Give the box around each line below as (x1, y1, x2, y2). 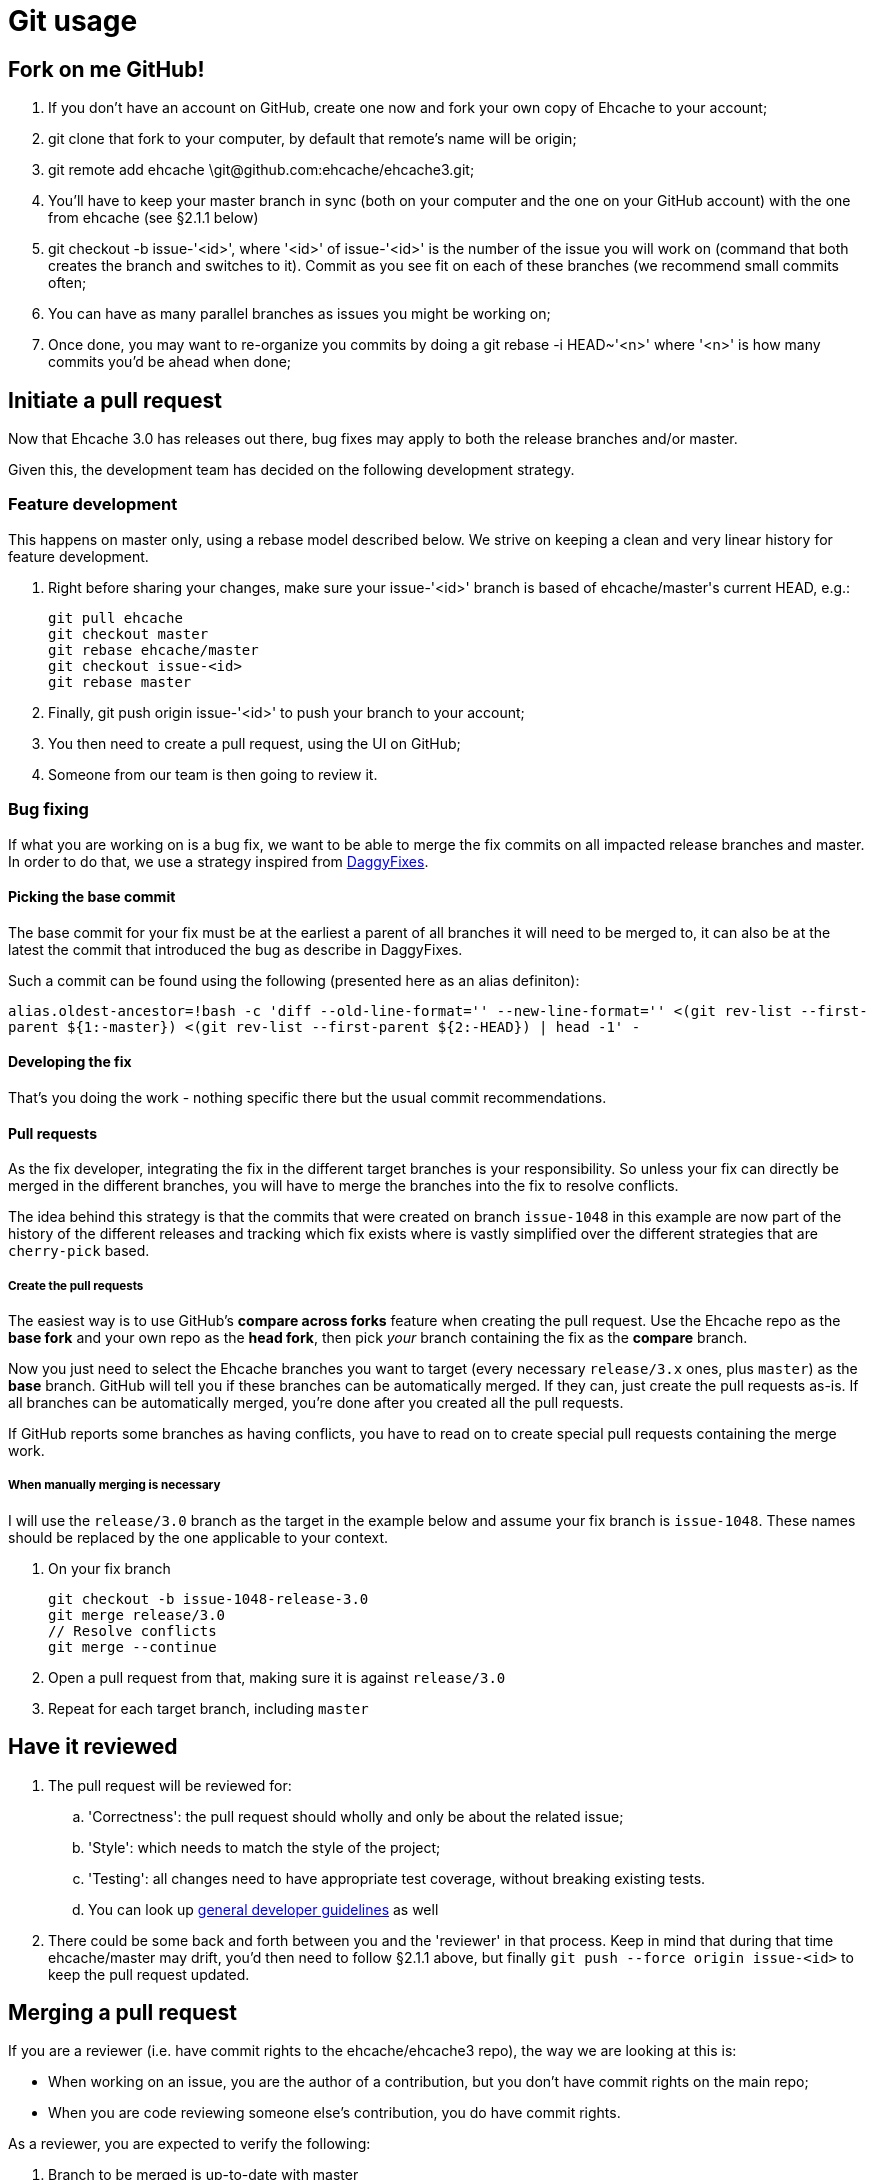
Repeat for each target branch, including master (48, 1699, 369, 1717)
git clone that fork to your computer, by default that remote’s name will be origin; (48, 130, 577, 148)
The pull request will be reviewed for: (48, 1776, 292, 1794)
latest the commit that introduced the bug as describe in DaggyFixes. (8, 940, 463, 958)
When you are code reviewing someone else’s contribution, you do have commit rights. (48, 2104, 621, 2122)
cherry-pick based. (8, 1242, 150, 1260)
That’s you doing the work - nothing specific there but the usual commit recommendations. (8, 1088, 607, 1106)
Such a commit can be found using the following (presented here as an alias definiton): (8, 971, 580, 989)
